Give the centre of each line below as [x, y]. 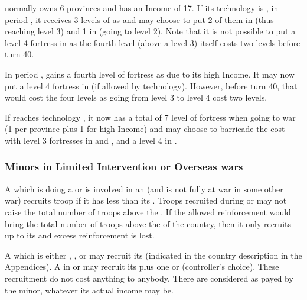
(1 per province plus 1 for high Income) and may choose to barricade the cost [145, 129]
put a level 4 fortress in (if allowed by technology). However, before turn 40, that [151, 86]
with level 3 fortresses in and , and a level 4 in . [91, 140]
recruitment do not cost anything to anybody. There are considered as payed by [149, 278]
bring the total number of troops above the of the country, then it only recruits [148, 223]
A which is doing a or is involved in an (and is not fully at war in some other [144, 188]
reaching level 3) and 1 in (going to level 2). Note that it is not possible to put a [150, 31]
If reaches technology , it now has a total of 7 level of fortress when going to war [150, 117]
